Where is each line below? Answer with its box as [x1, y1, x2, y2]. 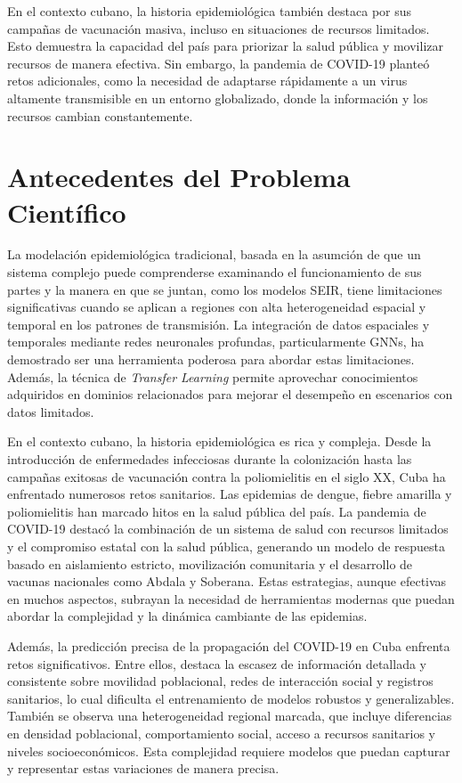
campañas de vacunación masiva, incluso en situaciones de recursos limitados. [7, 19, 430, 37]
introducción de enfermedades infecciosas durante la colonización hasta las [7, 450, 412, 468]
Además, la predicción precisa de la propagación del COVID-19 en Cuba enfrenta [7, 636, 450, 655]
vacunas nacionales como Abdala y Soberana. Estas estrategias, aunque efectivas [7, 572, 447, 591]
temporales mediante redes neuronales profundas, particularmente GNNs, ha [7, 332, 425, 351]
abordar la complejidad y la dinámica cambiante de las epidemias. [7, 607, 368, 625]
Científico [7, 193, 126, 230]
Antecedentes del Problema [7, 159, 351, 195]
